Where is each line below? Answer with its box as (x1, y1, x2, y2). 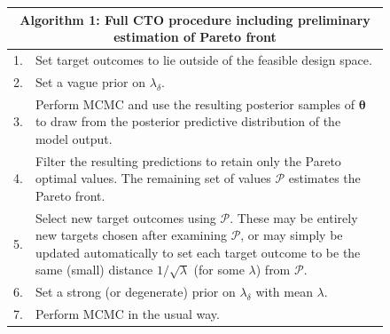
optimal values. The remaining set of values (35, 169, 271, 187)
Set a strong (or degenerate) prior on (35, 282, 236, 301)
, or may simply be (240, 226, 343, 244)
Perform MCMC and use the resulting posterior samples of (35, 94, 355, 113)
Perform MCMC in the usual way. (35, 305, 220, 323)
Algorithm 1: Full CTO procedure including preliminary (19, 10, 370, 28)
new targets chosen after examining (35, 226, 227, 244)
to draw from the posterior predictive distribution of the (35, 112, 341, 131)
